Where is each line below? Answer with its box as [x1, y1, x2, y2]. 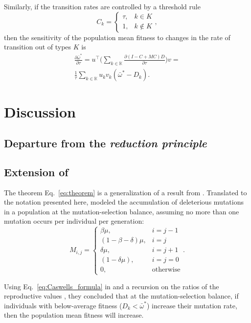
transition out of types [4, 42, 71, 52]
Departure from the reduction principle [4, 136, 207, 151]
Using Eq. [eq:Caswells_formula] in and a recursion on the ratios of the [4, 281, 219, 291]
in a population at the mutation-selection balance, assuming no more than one [4, 206, 239, 216]
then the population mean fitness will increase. [4, 310, 144, 320]
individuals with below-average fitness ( [4, 300, 122, 310]
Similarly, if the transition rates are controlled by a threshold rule [4, 1, 201, 11]
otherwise [152, 266, 181, 274]
